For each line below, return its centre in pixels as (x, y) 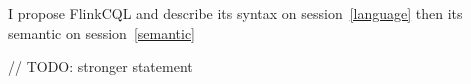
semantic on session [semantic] (102, 32)
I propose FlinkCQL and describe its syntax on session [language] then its (235, 13)
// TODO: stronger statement (100, 66)
